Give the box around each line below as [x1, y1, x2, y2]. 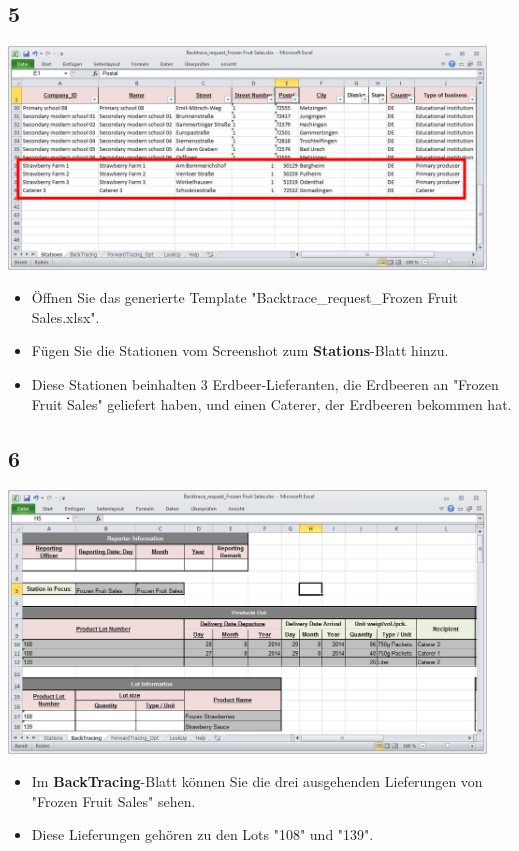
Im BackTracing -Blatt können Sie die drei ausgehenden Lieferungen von [31, 771, 483, 792]
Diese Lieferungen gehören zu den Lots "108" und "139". [31, 824, 374, 845]
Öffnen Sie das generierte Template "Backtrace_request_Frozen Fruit [31, 287, 458, 308]
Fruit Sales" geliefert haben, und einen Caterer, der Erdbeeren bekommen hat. [31, 393, 512, 414]
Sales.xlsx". [31, 306, 100, 327]
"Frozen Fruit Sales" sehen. [31, 790, 196, 811]
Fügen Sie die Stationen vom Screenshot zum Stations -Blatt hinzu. [31, 340, 449, 361]
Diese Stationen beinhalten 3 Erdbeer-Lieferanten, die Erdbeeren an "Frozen [31, 374, 499, 395]
